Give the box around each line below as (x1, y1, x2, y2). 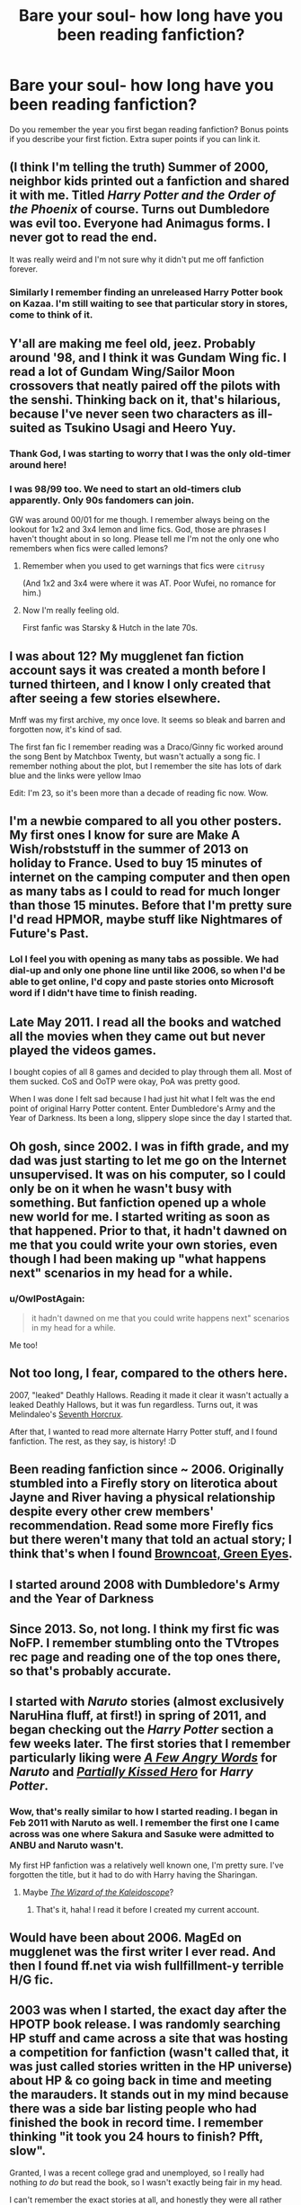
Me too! (9, 1340, 39, 1350)
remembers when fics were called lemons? (9, 543, 169, 554)
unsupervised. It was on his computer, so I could (9, 1167, 286, 1182)
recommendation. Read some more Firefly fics (9, 1518, 274, 1534)
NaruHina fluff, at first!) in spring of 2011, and (9, 1708, 267, 1724)
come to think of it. (9, 308, 93, 320)
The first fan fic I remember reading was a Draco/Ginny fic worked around (9, 741, 284, 752)
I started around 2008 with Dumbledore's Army (9, 1576, 280, 1592)
